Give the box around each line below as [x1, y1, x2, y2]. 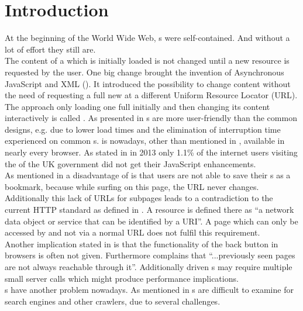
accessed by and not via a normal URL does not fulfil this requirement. [5, 226, 260, 239]
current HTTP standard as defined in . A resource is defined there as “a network [5, 203, 294, 216]
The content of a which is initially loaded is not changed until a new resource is [5, 54, 290, 67]
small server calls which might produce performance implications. [5, 272, 239, 284]
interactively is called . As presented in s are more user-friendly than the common [5, 112, 297, 124]
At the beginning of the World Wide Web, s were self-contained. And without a [5, 32, 290, 44]
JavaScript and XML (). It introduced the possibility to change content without [5, 77, 291, 89]
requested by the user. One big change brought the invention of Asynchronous [5, 65, 284, 78]
